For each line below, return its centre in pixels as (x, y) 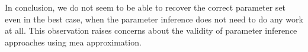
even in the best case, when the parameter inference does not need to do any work (154, 19)
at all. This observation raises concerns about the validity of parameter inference (151, 30)
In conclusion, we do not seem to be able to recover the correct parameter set (145, 7)
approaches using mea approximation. (73, 42)
